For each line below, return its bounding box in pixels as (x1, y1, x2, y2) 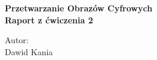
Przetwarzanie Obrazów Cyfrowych (5, 2, 153, 14)
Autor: (5, 34, 29, 46)
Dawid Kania (5, 45, 53, 58)
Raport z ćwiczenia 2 (5, 13, 93, 26)
